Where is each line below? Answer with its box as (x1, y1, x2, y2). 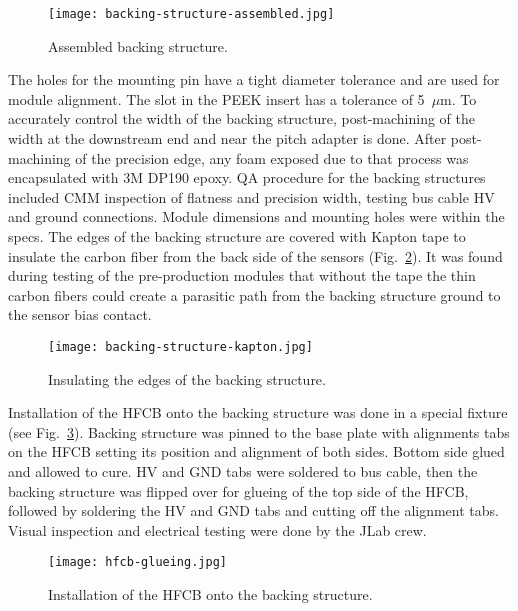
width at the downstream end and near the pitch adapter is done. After (8, 128, 447, 149)
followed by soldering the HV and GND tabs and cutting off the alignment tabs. (8, 500, 499, 521)
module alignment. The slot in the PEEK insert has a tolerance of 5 (8, 88, 425, 109)
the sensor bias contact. (8, 304, 152, 325)
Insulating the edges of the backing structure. (48, 368, 326, 389)
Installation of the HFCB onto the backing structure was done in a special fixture (8, 402, 508, 423)
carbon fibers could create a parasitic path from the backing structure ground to (8, 284, 501, 305)
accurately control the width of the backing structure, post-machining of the (8, 108, 475, 129)
